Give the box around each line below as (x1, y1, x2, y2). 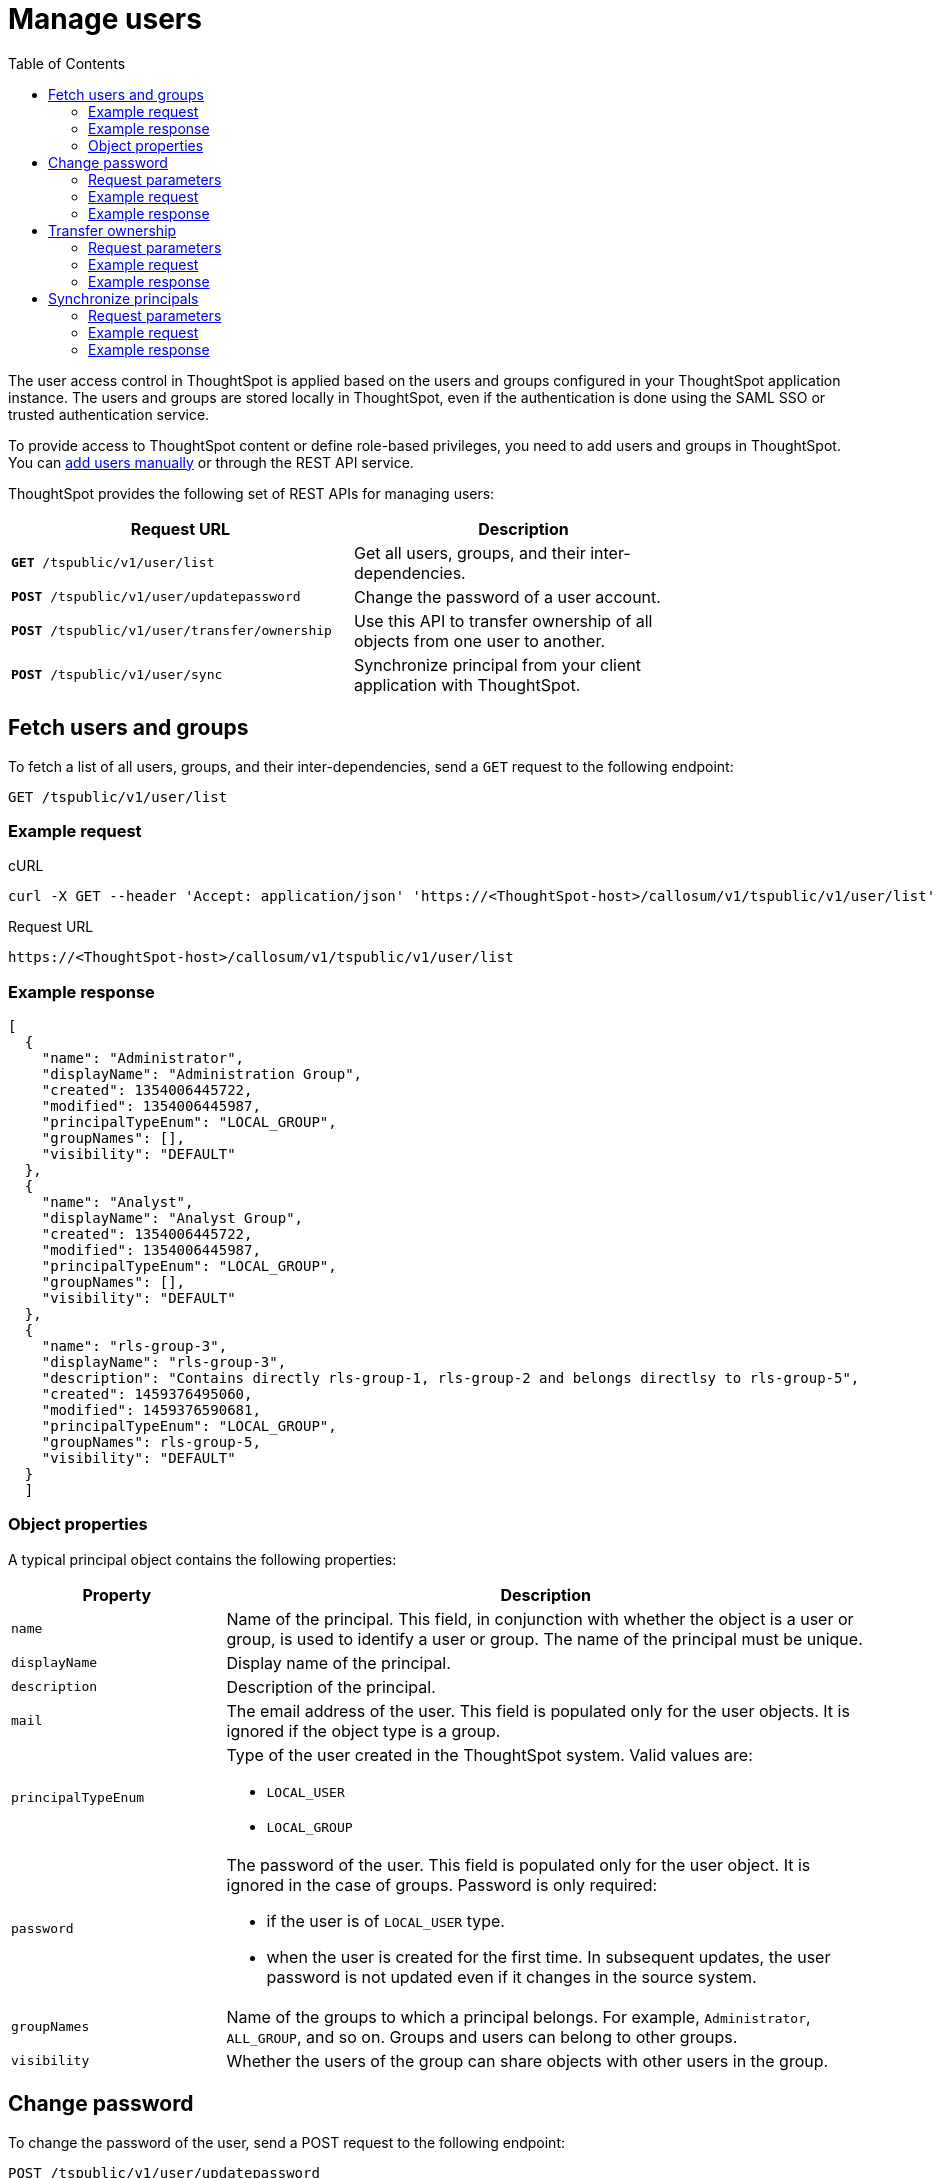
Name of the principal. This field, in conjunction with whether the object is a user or (226, 1608, 854, 1629)
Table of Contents (8, 54, 126, 72)
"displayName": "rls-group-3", (41, 1354, 287, 1371)
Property (82, 1584, 152, 1605)
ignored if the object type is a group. (226, 1720, 501, 1741)
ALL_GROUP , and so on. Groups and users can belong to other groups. (226, 2026, 738, 2047)
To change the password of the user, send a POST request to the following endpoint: (8, 2133, 565, 2151)
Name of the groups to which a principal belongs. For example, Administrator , (226, 2006, 811, 2027)
